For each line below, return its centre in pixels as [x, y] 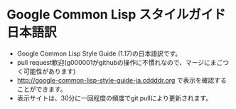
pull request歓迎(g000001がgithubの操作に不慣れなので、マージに [113, 62]
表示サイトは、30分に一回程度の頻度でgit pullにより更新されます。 [114, 98]
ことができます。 [42, 89]
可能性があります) [49, 71]
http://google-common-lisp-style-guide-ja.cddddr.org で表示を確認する [122, 80]
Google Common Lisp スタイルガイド [116, 15]
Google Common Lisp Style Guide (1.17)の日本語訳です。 [99, 53]
